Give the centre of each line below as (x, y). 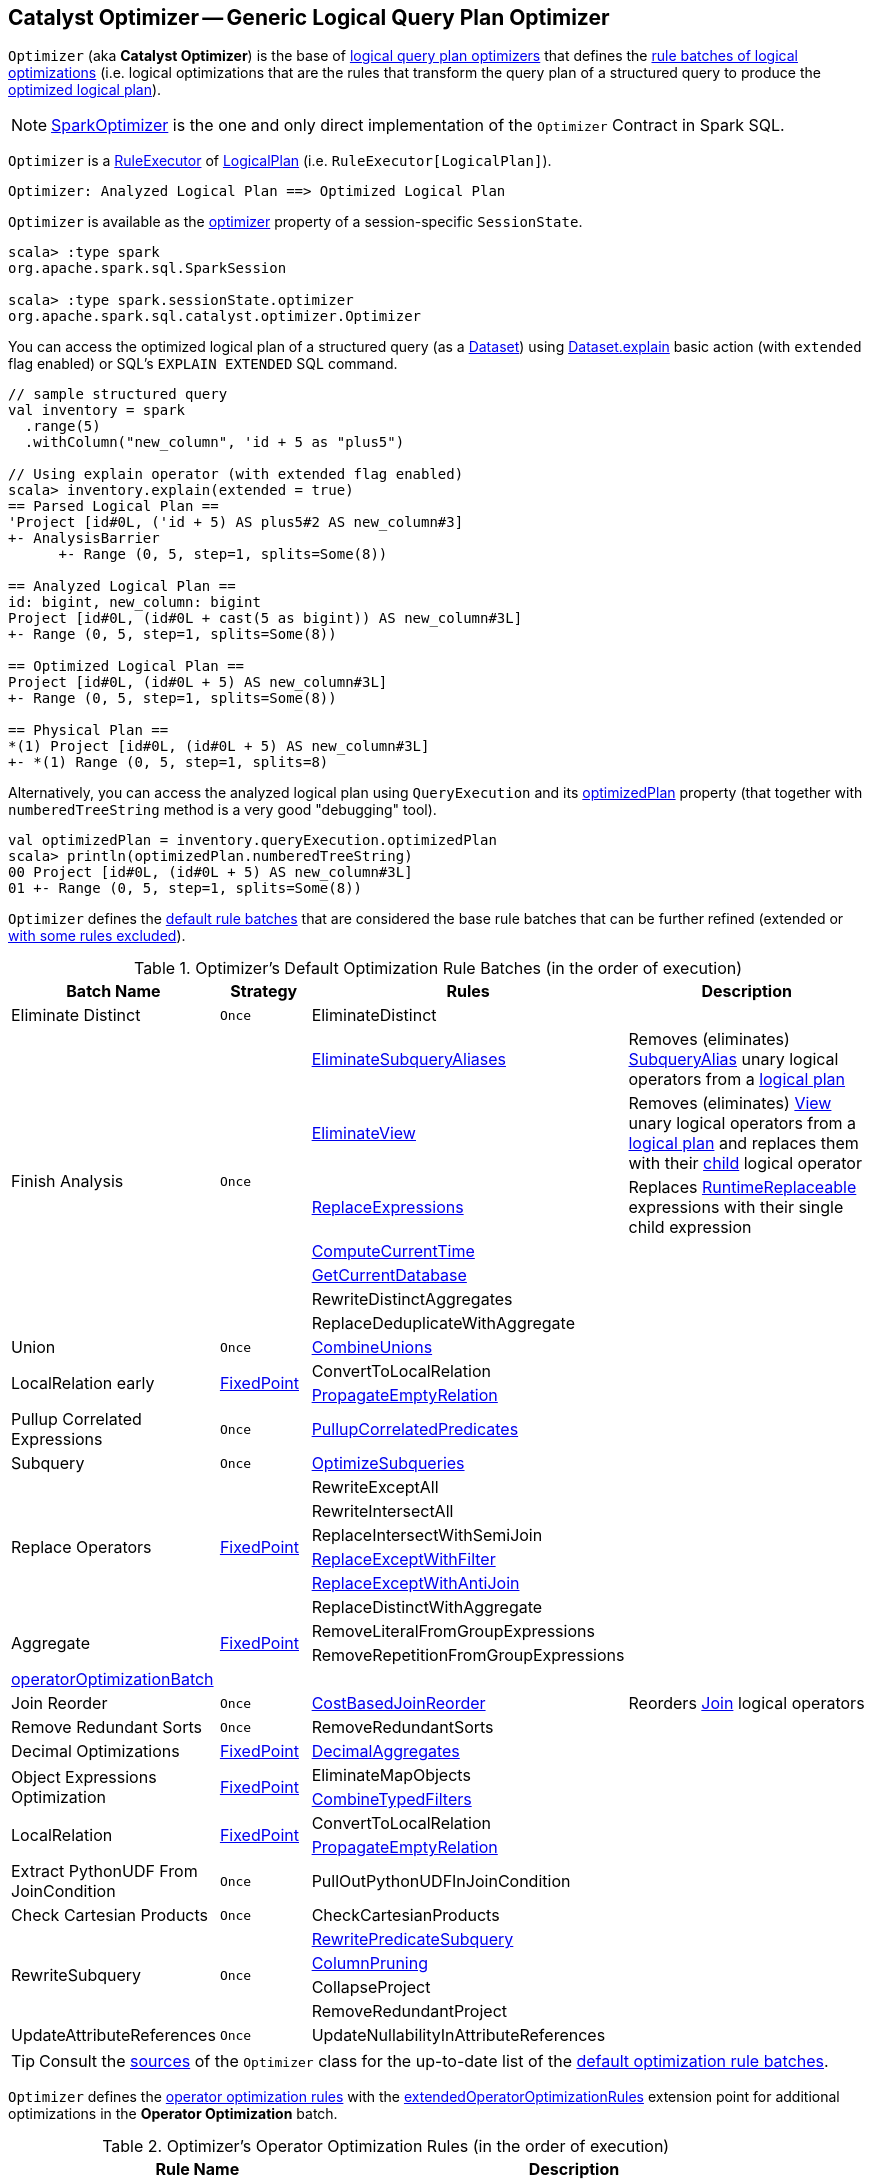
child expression (690, 1227)
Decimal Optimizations (95, 1751)
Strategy (264, 991)
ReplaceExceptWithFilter (403, 1559)
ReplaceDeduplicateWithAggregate (443, 1323)
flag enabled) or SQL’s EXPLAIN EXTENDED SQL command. (203, 364)
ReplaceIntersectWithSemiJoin (427, 1535)
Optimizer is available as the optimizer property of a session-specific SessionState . (295, 222)
